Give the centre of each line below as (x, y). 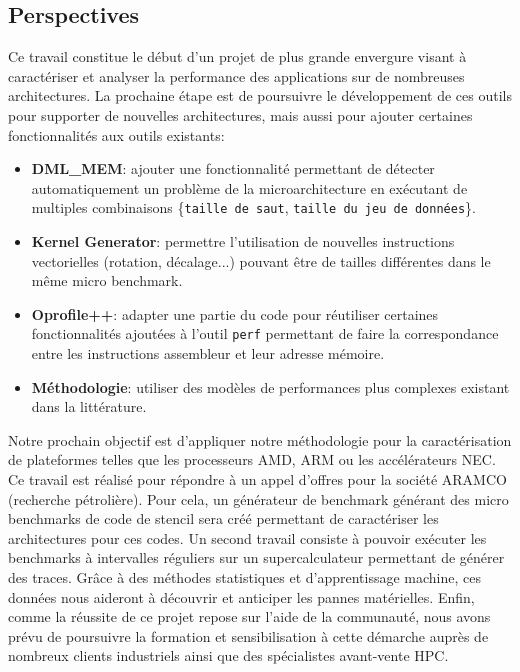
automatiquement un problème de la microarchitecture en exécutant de (249, 187)
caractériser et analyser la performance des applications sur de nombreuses (236, 75)
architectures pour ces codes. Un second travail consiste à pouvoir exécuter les (247, 537)
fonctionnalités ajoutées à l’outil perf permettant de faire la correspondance (265, 333)
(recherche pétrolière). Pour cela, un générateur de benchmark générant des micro (258, 498)
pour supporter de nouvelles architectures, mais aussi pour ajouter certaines (240, 114)
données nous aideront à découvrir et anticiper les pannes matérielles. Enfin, (241, 596)
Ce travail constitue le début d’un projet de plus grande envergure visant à (237, 56)
